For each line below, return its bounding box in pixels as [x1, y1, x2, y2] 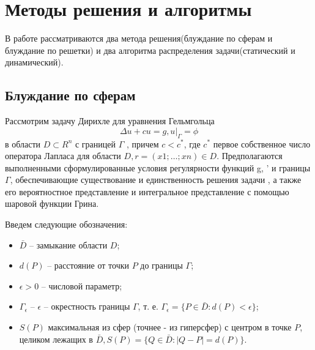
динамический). [5, 56, 64, 69]
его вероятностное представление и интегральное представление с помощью [5, 185, 289, 198]
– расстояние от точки [47, 259, 129, 272]
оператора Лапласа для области [5, 149, 121, 162]
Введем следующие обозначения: [5, 218, 128, 231]
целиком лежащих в [19, 332, 93, 345]
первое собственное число [213, 137, 311, 150]
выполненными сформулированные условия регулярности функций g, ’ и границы [5, 161, 311, 174]
